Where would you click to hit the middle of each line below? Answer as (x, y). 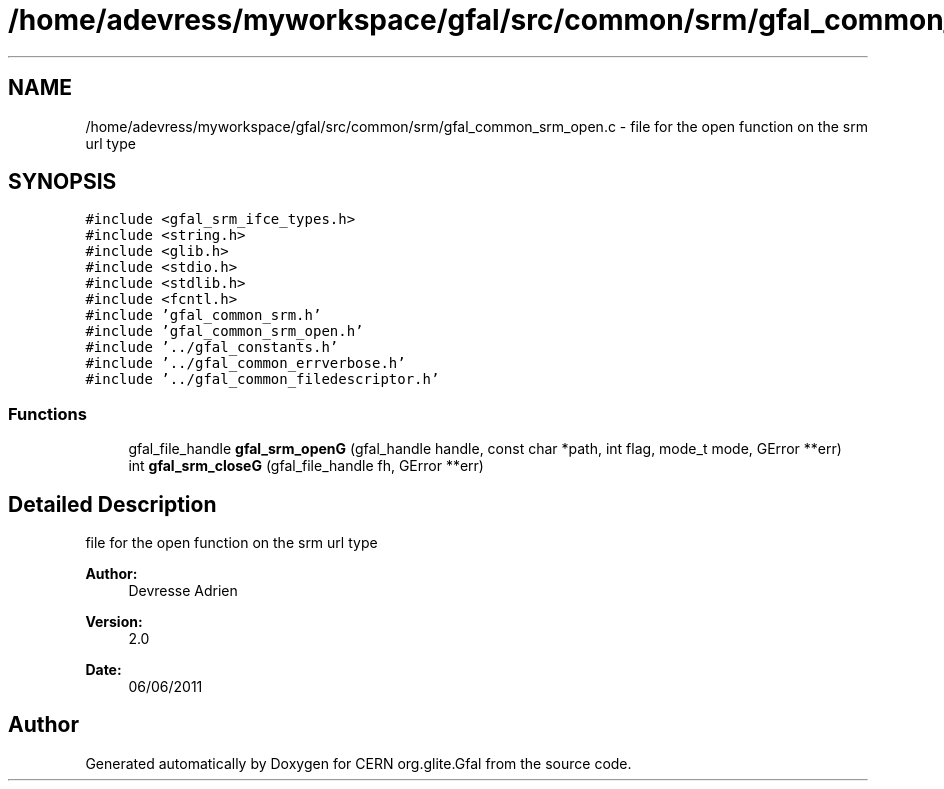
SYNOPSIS (62, 182)
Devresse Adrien (183, 591)
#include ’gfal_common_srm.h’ (203, 315)
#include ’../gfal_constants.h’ (212, 347)
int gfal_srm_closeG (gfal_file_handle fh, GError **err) (306, 466)
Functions (47, 413)
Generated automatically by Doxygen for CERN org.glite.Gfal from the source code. (358, 763)
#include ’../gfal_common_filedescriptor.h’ (262, 379)
